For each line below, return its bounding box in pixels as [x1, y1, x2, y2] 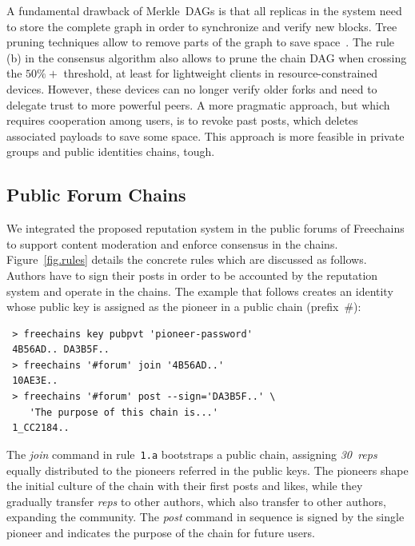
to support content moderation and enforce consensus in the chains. [6, 235, 338, 252]
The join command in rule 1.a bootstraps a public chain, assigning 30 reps [6, 445, 377, 462]
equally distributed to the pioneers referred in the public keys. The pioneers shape [6, 461, 409, 478]
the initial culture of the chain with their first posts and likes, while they [6, 477, 363, 494]
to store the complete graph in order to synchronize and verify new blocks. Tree [6, 18, 397, 34]
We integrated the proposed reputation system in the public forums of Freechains [6, 220, 405, 237]
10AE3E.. [12, 375, 58, 387]
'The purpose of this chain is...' [29, 406, 218, 418]
